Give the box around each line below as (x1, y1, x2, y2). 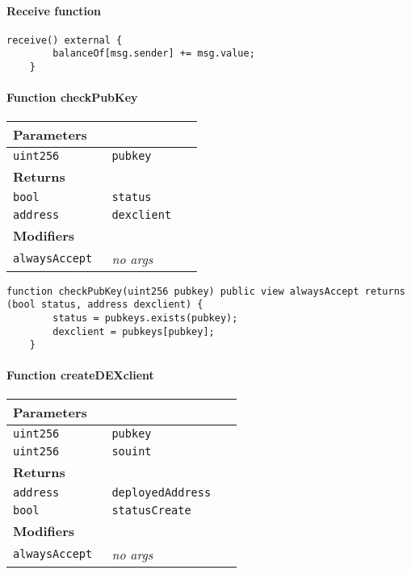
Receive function (6, 2, 101, 19)
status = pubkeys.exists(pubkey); (52, 312, 238, 324)
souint (111, 444, 152, 458)
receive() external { (6, 34, 123, 46)
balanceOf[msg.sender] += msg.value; (52, 48, 255, 60)
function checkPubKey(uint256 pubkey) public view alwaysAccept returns (6, 285, 405, 297)
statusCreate (111, 503, 191, 517)
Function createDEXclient (6, 367, 154, 383)
